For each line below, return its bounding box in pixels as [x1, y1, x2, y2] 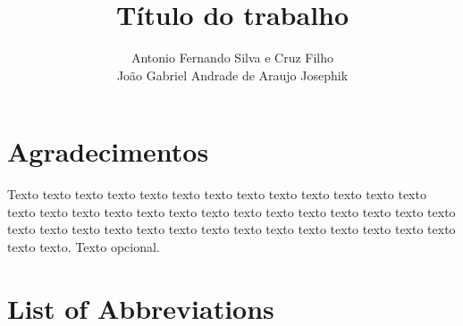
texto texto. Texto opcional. [7, 238, 160, 256]
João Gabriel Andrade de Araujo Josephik [116, 65, 349, 84]
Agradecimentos [7, 133, 209, 170]
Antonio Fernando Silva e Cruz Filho [130, 48, 334, 67]
